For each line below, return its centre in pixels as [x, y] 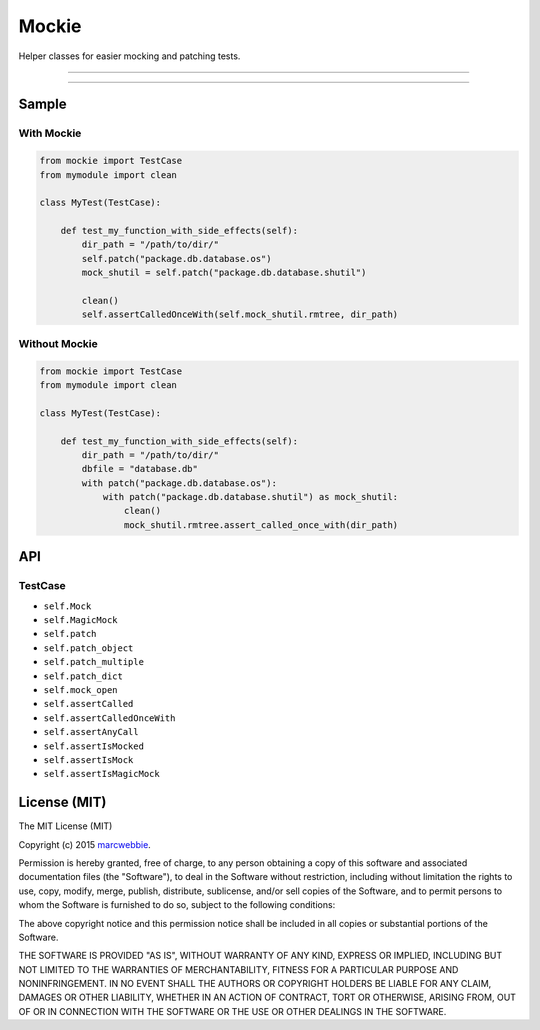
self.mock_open [81, 689]
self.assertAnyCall [91, 732]
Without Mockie [58, 343]
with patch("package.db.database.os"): [179, 483]
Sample [42, 104]
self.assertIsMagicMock [101, 774]
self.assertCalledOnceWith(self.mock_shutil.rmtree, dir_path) [240, 314]
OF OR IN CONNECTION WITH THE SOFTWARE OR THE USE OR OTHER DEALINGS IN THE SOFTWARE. [232, 1011]
